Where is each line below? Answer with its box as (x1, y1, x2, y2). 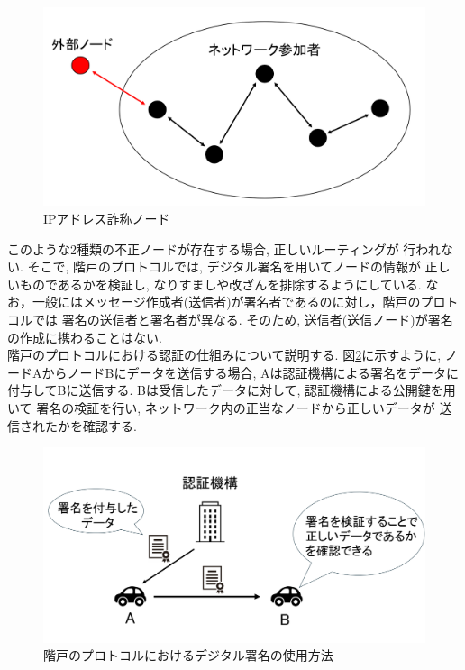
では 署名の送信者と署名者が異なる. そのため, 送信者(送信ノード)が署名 (32, 310, 453, 329)
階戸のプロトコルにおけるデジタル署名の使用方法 (43, 646, 333, 665)
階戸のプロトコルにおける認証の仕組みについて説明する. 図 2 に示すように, (7, 345, 442, 364)
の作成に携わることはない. (7, 327, 162, 346)
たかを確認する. (44, 416, 137, 435)
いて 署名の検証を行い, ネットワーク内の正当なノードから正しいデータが (7, 399, 435, 418)
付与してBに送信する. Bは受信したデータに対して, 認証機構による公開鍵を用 (7, 381, 456, 399)
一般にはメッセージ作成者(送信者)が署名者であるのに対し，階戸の (32, 292, 421, 311)
